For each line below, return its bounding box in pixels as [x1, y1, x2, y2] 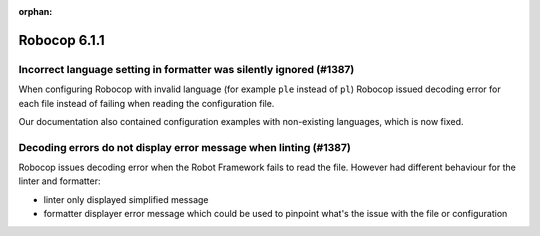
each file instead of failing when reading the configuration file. [18, 97, 275, 109]
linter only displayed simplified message [43, 193, 209, 205]
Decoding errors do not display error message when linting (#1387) [18, 140, 352, 154]
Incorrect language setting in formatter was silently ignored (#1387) [18, 62, 355, 76]
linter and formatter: [18, 175, 101, 187]
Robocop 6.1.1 [18, 31, 105, 49]
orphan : [18, 6, 53, 17]
